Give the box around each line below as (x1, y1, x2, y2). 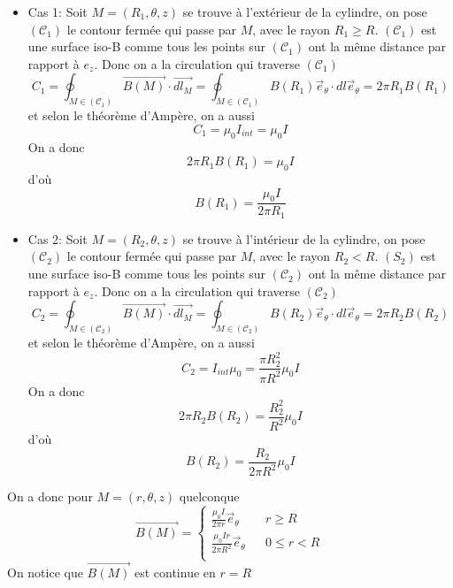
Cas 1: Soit (27, 3, 88, 20)
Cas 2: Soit (27, 229, 88, 248)
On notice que (7, 562, 83, 581)
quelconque (179, 487, 240, 506)
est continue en (134, 562, 216, 581)
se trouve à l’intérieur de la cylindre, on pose (182, 229, 426, 248)
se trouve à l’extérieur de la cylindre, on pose (182, 3, 427, 20)
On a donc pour (7, 487, 93, 506)
